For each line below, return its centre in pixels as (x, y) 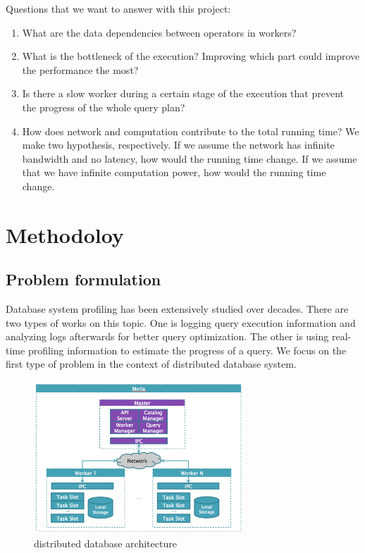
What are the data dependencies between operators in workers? (159, 32)
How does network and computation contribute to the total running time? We (191, 131)
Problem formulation (83, 279)
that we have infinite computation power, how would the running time (174, 172)
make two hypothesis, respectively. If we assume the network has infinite (178, 145)
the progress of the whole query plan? (104, 107)
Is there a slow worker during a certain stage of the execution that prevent (183, 93)
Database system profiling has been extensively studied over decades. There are (177, 309)
